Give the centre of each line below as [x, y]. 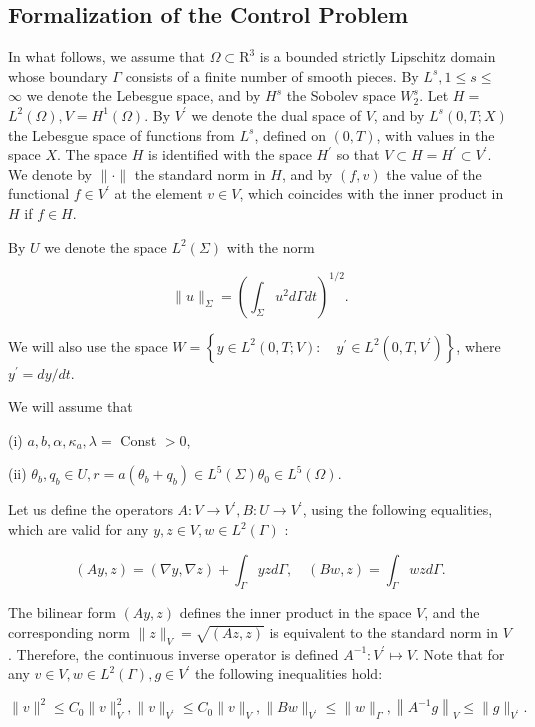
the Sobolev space [341, 95]
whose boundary [58, 75]
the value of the [434, 173]
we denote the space [105, 246]
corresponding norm [69, 632]
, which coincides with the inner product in [371, 193]
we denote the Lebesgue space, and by [143, 95]
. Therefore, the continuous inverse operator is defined [173, 653]
